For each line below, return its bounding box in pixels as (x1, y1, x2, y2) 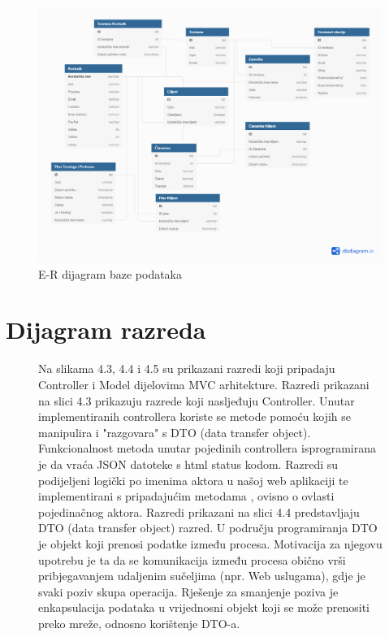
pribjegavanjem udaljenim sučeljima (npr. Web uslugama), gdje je (38, 567, 365, 584)
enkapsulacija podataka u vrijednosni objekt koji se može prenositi (38, 599, 370, 616)
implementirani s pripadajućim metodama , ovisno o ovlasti (38, 487, 335, 505)
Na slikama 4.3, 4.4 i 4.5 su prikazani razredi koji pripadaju (38, 360, 335, 377)
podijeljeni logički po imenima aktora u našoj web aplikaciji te (38, 471, 348, 488)
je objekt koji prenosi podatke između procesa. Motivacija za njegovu (38, 535, 383, 552)
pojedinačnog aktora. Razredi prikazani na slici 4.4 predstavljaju (38, 503, 360, 520)
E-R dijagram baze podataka (38, 265, 183, 282)
